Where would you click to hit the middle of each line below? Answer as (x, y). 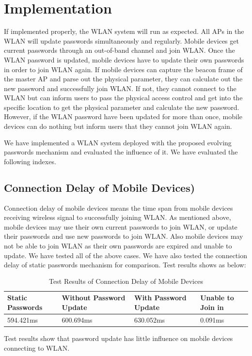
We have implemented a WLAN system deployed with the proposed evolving (118, 142)
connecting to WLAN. (37, 348)
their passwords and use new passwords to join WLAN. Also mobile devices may (124, 236)
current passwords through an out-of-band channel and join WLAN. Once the (119, 50)
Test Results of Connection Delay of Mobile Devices (126, 281)
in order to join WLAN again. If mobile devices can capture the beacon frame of (123, 69)
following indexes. (30, 161)
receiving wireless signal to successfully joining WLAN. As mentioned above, (118, 217)
